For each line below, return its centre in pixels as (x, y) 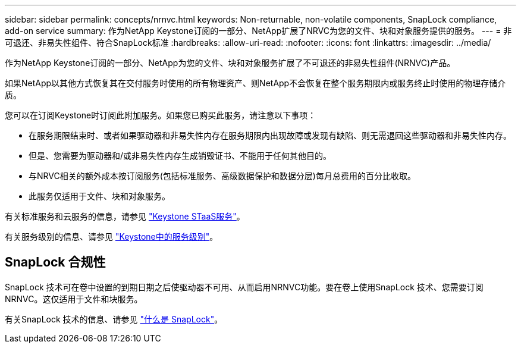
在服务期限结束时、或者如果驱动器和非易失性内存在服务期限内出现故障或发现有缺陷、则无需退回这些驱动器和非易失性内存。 (270, 135)
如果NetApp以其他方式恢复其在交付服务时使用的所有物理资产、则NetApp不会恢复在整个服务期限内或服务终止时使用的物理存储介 (255, 83)
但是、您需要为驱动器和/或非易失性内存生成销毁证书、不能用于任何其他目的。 (180, 156)
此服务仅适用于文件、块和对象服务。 (99, 196)
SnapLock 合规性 (55, 262)
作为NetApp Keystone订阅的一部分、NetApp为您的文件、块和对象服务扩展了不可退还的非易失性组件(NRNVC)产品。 (230, 63)
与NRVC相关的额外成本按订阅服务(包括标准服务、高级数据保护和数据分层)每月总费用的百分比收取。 (222, 176)
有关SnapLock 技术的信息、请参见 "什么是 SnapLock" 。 (114, 319)
